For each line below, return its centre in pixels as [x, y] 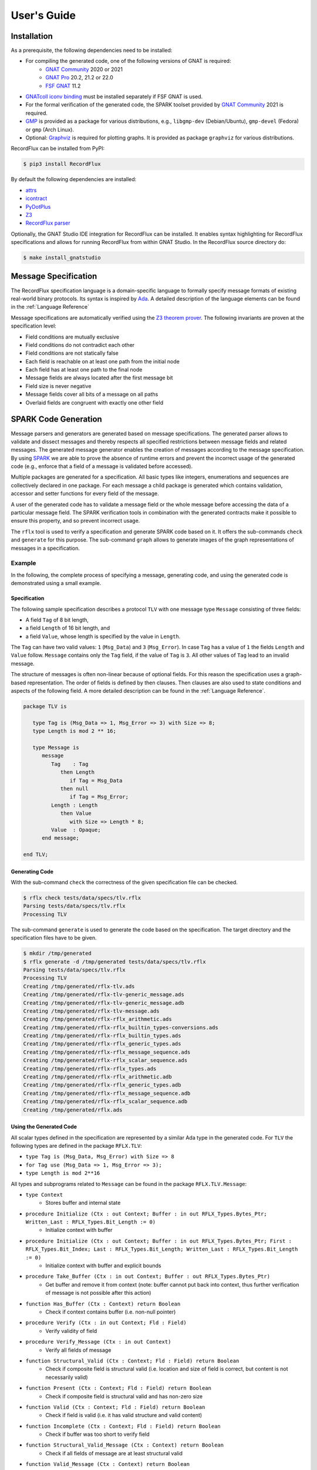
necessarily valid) [67, 1377]
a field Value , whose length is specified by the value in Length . [103, 636]
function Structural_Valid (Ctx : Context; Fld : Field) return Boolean [132, 1361]
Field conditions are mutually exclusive [72, 337]
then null [74, 789]
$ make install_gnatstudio [62, 258]
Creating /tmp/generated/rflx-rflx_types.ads [90, 1068]
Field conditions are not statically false [72, 353]
